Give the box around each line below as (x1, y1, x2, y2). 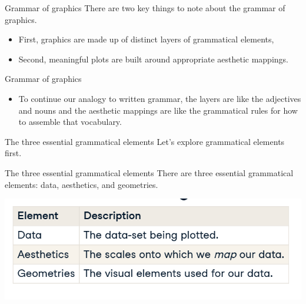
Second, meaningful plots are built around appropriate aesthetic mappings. (18, 52, 288, 65)
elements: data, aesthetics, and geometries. (5, 178, 158, 190)
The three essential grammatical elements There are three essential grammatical (5, 166, 294, 179)
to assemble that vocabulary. (18, 115, 122, 128)
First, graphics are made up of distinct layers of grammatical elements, (18, 33, 274, 45)
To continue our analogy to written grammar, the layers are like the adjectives (18, 92, 301, 104)
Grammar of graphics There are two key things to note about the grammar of (5, 2, 285, 14)
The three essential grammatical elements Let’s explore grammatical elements (5, 135, 285, 147)
